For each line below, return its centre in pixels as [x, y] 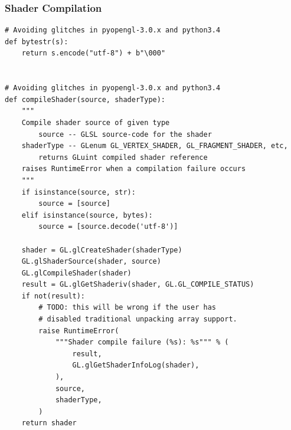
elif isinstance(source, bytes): [87, 215]
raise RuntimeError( [79, 331]
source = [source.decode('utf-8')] [108, 227]
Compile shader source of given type [96, 122]
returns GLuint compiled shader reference [123, 157]
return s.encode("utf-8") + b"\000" [94, 53]
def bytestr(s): [37, 42]
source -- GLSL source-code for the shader [125, 134]
